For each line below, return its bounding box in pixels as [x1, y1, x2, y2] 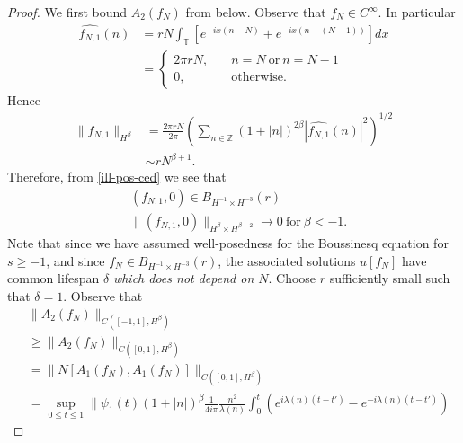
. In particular [378, 3, 456, 21]
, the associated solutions [218, 251, 356, 270]
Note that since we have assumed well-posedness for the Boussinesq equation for [7, 233, 449, 252]
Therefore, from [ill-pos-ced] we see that [7, 167, 227, 186]
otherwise [231, 71, 283, 84]
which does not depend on [112, 269, 254, 288]
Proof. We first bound [7, 3, 128, 21]
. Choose [268, 269, 316, 288]
